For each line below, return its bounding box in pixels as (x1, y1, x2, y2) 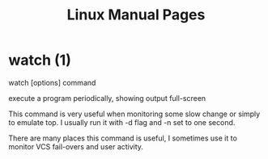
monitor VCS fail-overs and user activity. (8, 141, 144, 151)
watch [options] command (8, 77, 96, 87)
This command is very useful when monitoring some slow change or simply (8, 109, 261, 119)
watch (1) (8, 51, 71, 69)
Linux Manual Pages (66, 6, 206, 24)
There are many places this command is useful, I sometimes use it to (8, 133, 237, 143)
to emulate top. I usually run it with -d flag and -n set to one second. (8, 117, 236, 127)
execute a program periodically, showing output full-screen (8, 93, 206, 103)
